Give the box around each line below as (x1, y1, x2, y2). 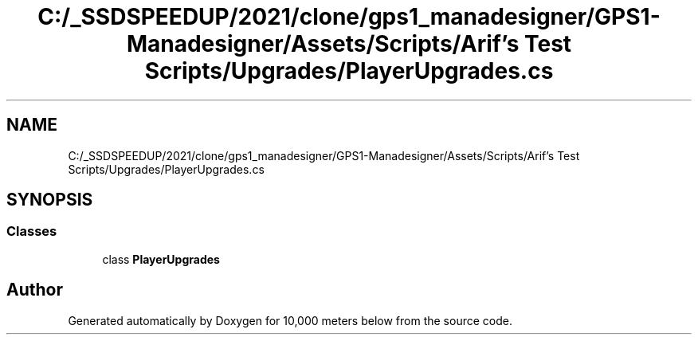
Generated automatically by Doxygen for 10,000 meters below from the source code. (68, 313, 512, 327)
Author (6, 280, 63, 300)
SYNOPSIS (6, 190, 93, 210)
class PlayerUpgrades (102, 252, 220, 266)
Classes (6, 223, 57, 240)
